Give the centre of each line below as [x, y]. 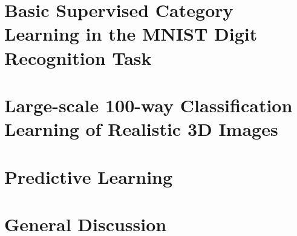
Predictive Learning [89, 176]
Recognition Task [78, 57]
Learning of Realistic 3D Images [141, 129]
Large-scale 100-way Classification [148, 105]
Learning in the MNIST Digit [131, 34]
